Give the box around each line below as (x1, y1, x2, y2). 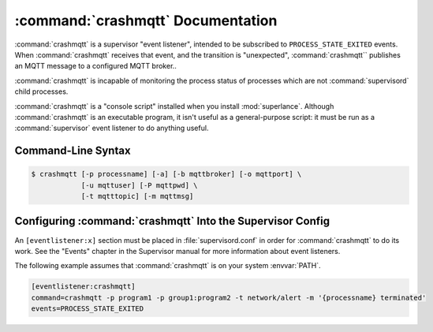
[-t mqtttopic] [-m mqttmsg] (80, 192, 194, 201)
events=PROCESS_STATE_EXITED (31, 304, 144, 313)
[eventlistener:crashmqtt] (31, 282, 136, 291)
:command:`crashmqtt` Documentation (14, 12, 278, 29)
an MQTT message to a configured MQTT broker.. (14, 62, 177, 71)
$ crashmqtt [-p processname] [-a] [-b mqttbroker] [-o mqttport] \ (31, 170, 302, 179)
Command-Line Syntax (14, 144, 131, 158)
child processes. (14, 87, 69, 96)
